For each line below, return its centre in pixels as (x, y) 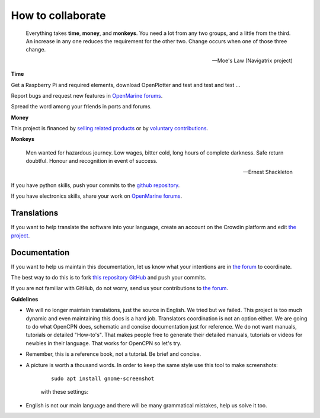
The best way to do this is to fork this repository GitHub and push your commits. (109, 277)
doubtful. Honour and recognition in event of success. (92, 161)
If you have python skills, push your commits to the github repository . (95, 185)
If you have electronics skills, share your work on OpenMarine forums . (97, 196)
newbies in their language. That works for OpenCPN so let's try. (104, 343)
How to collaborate (58, 15)
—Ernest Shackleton (268, 172)
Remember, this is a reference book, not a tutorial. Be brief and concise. (113, 354)
